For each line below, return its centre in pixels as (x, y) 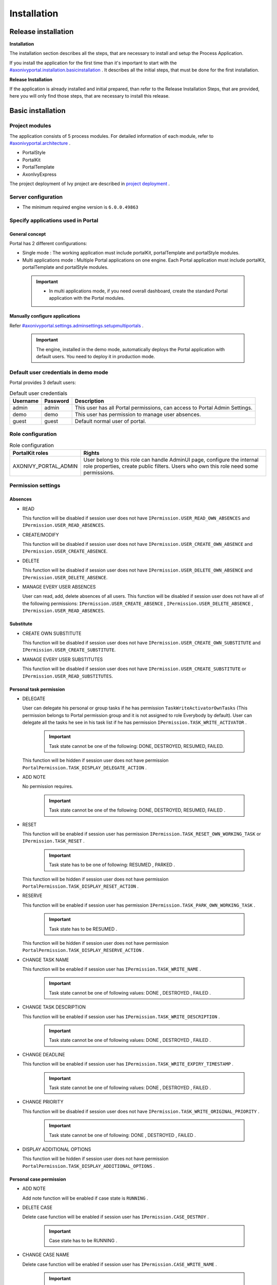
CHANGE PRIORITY (43, 1102)
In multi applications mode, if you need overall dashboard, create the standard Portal (138, 291)
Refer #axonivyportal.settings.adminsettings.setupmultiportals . (76, 325)
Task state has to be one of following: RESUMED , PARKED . (112, 865)
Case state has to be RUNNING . (83, 1241)
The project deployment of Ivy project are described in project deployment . (90, 183)
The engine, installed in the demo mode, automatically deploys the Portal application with (131, 349)
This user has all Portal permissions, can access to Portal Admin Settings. (163, 408)
